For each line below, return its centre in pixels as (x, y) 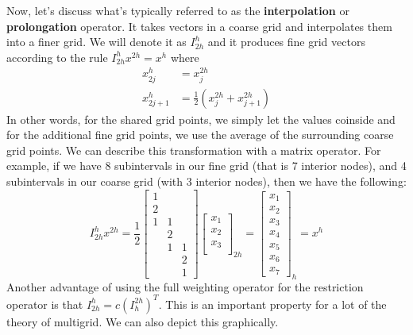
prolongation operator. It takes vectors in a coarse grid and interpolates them (199, 26)
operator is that (45, 304)
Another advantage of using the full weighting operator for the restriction (185, 286)
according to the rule (57, 57)
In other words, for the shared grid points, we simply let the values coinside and (201, 119)
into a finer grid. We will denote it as (96, 42)
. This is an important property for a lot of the (272, 304)
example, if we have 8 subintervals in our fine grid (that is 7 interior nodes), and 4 (206, 166)
